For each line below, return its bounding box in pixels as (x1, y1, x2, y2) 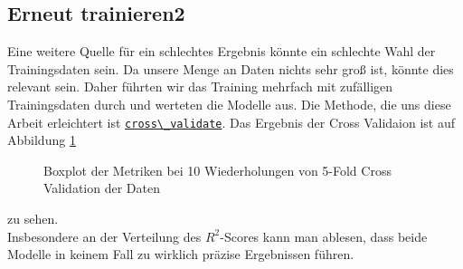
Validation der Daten (43, 178, 160, 197)
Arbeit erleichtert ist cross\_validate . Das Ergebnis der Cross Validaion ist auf (7, 112, 456, 131)
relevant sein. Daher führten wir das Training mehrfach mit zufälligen (7, 77, 393, 96)
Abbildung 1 (7, 130, 76, 149)
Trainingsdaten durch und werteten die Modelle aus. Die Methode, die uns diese (7, 94, 451, 113)
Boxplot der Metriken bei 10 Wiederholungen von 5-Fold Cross (43, 160, 392, 179)
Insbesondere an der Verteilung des (7, 226, 202, 245)
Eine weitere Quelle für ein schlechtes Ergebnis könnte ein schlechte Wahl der (7, 42, 436, 61)
